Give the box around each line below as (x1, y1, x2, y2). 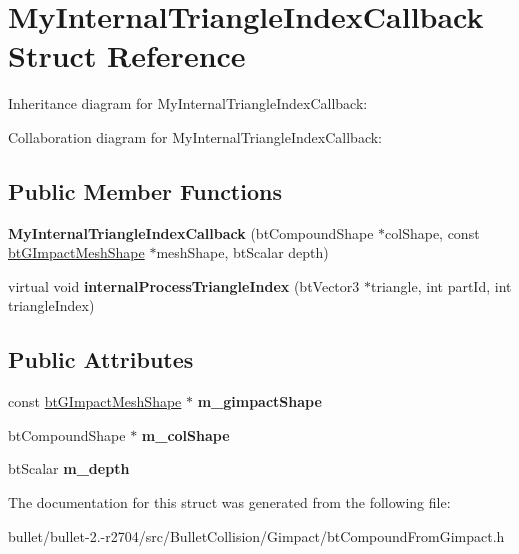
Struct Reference (8, 35, 246, 76)
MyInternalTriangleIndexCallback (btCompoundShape (8, 222, 374, 243)
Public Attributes (8, 344, 194, 375)
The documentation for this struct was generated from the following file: (8, 492, 451, 513)
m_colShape (141, 424, 230, 445)
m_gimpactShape (197, 391, 322, 412)
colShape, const (385, 222, 480, 243)
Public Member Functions (8, 175, 282, 206)
